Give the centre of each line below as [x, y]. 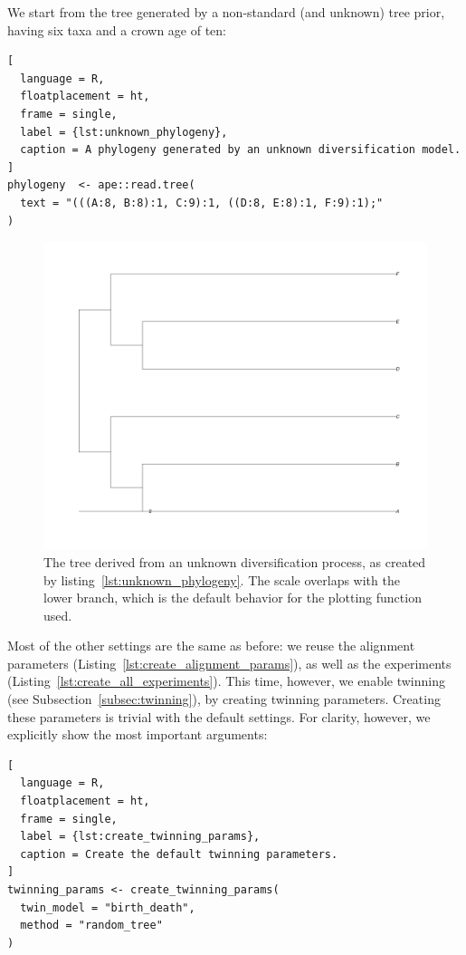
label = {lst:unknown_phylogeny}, [124, 132]
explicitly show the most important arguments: [138, 734]
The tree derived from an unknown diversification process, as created [235, 561]
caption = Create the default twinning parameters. [179, 854]
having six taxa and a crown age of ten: [117, 29]
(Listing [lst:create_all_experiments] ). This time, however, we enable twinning [227, 681]
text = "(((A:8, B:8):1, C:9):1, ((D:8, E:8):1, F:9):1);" [202, 203]
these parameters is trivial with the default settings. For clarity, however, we [219, 716]
